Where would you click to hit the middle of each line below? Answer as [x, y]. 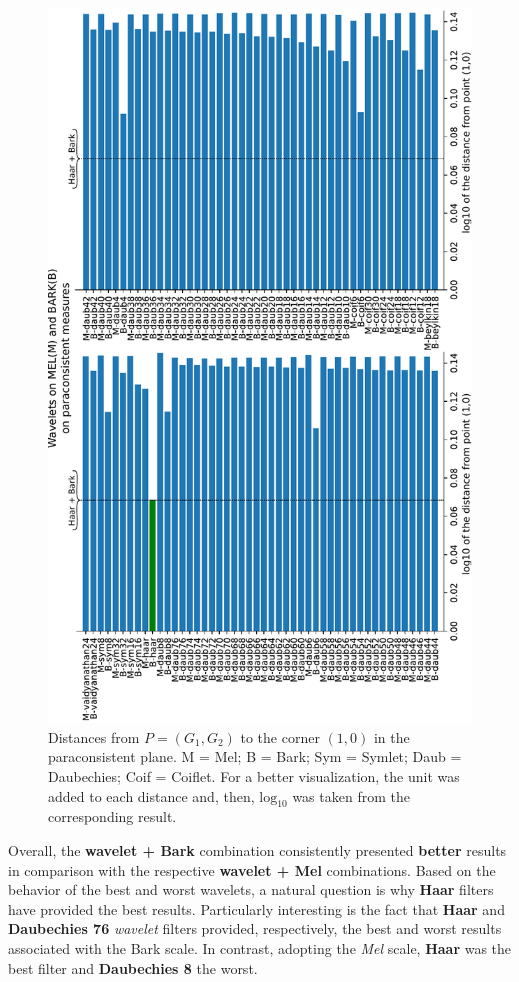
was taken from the [351, 795]
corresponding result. [112, 816]
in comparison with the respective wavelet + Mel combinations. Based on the [252, 869]
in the [391, 736]
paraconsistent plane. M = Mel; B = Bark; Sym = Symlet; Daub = [255, 756]
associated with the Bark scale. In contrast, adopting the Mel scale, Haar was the [260, 948]
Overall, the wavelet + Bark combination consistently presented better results [257, 850]
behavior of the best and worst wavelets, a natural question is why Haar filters [251, 889]
